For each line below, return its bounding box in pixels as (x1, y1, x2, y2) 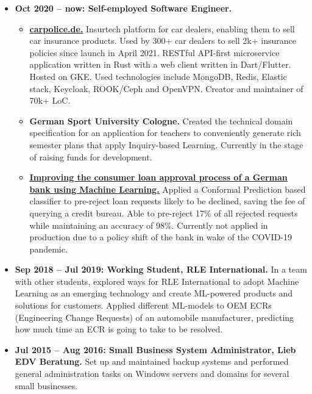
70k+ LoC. (29, 94, 71, 107)
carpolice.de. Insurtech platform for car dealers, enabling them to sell (29, 22, 295, 35)
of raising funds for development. (29, 150, 152, 163)
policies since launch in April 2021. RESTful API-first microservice (29, 46, 280, 59)
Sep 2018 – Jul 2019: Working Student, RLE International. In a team (15, 263, 307, 276)
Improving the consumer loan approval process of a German (29, 171, 288, 184)
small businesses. (15, 379, 78, 392)
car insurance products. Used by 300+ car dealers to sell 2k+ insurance (29, 34, 296, 47)
